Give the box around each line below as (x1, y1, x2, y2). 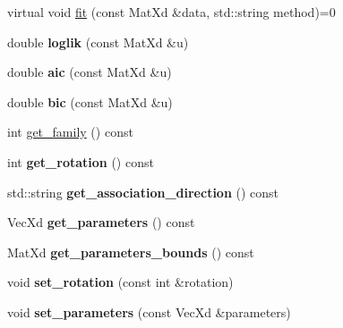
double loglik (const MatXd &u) (7, 32, 189, 51)
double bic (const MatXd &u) (7, 92, 173, 111)
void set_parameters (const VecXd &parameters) (7, 302, 291, 321)
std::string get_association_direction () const (7, 182, 279, 201)
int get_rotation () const (7, 152, 154, 171)
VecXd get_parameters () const (7, 213, 195, 231)
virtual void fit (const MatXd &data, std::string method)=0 (7, 3, 336, 21)
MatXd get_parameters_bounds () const (7, 242, 254, 261)
